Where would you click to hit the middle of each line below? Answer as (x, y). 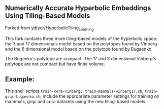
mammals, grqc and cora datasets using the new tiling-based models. (76, 102)
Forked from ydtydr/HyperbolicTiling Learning (49, 28)
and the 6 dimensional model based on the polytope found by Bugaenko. (79, 49)
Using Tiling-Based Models (48, 16)
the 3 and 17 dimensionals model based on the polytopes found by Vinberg (81, 43)
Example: (20, 79)
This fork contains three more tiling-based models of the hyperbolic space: (81, 38)
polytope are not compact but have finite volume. (55, 64)
